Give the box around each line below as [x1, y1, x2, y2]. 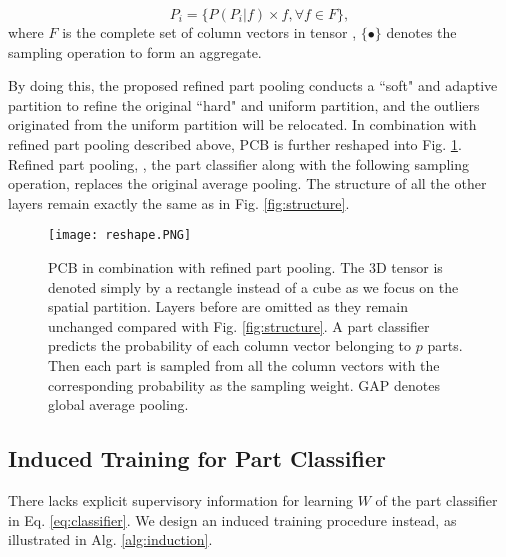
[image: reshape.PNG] [48, 228, 192, 243]
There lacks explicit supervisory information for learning [8, 489, 354, 510]
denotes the [386, 22, 457, 42]
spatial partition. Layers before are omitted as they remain [48, 296, 408, 317]
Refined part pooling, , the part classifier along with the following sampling [8, 153, 470, 174]
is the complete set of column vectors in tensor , [62, 22, 357, 42]
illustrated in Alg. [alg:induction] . [8, 529, 213, 550]
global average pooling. [48, 394, 189, 415]
